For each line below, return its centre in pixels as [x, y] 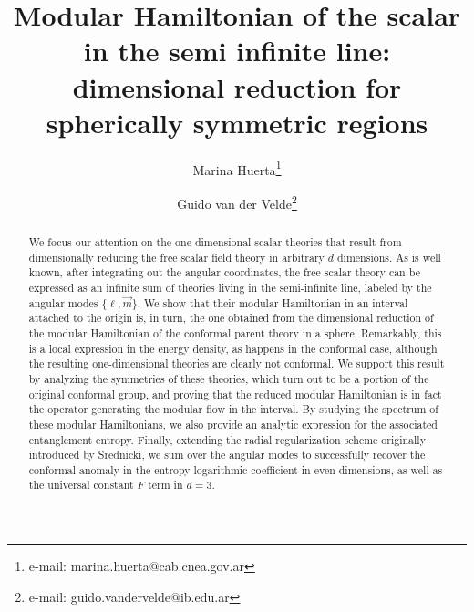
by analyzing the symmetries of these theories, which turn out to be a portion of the [229, 378]
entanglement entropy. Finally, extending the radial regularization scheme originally [227, 439]
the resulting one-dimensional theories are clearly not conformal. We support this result [237, 363]
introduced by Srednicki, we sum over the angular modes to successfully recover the [227, 455]
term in [165, 485]
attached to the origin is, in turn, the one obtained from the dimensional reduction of [231, 318]
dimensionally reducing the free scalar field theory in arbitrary [176, 257]
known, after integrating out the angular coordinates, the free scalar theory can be [224, 272]
